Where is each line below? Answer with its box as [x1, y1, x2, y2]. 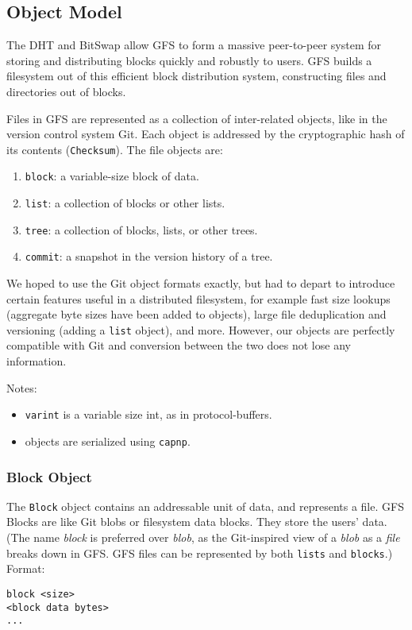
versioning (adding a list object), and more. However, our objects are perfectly [6, 321, 395, 338]
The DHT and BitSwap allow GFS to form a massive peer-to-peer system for [6, 37, 382, 53]
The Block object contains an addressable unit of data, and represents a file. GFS [6, 497, 404, 514]
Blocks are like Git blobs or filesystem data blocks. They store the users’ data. [6, 513, 387, 530]
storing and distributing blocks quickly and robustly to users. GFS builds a [6, 52, 372, 68]
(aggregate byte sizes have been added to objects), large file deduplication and [6, 306, 387, 323]
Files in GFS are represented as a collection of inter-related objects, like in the [6, 110, 387, 126]
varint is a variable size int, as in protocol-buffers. [25, 406, 272, 423]
